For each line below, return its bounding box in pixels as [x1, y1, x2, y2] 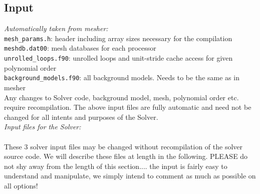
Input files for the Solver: [4, 121, 81, 132]
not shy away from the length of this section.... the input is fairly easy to [4, 160, 227, 171]
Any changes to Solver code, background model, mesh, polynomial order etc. [4, 92, 239, 102]
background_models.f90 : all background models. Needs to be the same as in [4, 72, 239, 83]
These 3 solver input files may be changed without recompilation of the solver [4, 141, 243, 151]
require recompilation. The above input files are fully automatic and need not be [4, 102, 251, 112]
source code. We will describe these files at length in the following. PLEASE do [4, 151, 248, 161]
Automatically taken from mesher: [4, 23, 108, 34]
